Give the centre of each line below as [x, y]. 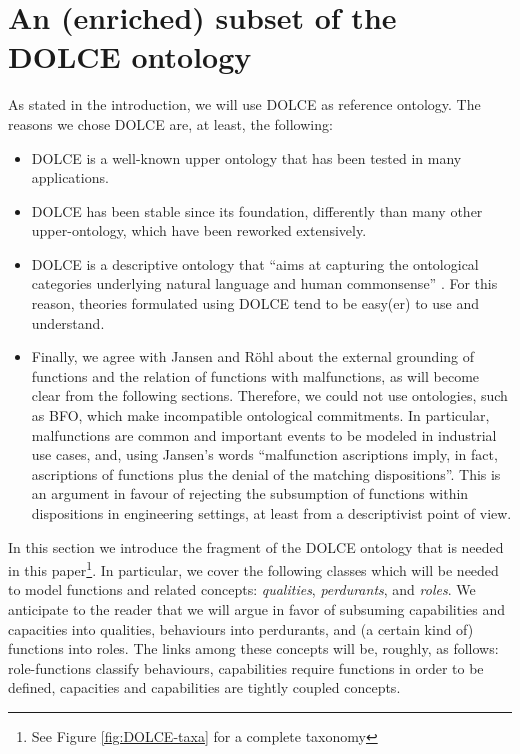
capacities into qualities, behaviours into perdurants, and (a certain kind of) [241, 628]
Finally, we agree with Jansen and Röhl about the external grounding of [253, 356]
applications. [70, 177]
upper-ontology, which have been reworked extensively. [199, 230]
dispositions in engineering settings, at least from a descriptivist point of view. [271, 513]
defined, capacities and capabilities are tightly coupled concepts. [204, 687]
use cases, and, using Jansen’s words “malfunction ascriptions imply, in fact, [264, 454]
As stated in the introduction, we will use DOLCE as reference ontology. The [244, 104]
